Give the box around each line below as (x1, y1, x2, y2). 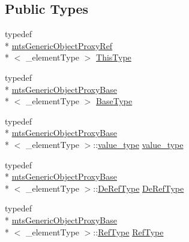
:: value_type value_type (93, 138, 184, 150)
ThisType (96, 51, 131, 63)
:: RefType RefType (93, 225, 164, 238)
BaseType (96, 95, 133, 107)
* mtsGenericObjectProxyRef (5, 39, 113, 52)
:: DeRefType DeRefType (93, 181, 184, 194)
